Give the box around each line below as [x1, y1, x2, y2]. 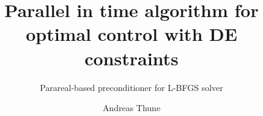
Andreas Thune [102, 101, 161, 114]
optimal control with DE [26, 21, 237, 46]
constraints [84, 45, 179, 70]
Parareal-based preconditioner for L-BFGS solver [40, 81, 223, 93]
